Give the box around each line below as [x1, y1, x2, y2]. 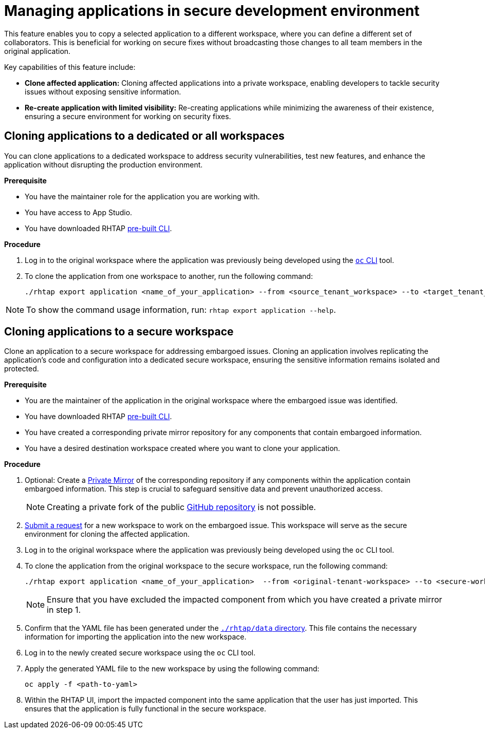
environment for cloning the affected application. [25, 530, 190, 539]
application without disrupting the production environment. [4, 160, 203, 169]
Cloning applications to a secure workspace [4, 325, 234, 339]
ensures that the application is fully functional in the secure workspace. [25, 704, 267, 713]
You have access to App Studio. [25, 208, 133, 217]
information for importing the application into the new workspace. [25, 632, 247, 642]
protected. [4, 364, 39, 373]
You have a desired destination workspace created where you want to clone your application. [25, 444, 340, 453]
